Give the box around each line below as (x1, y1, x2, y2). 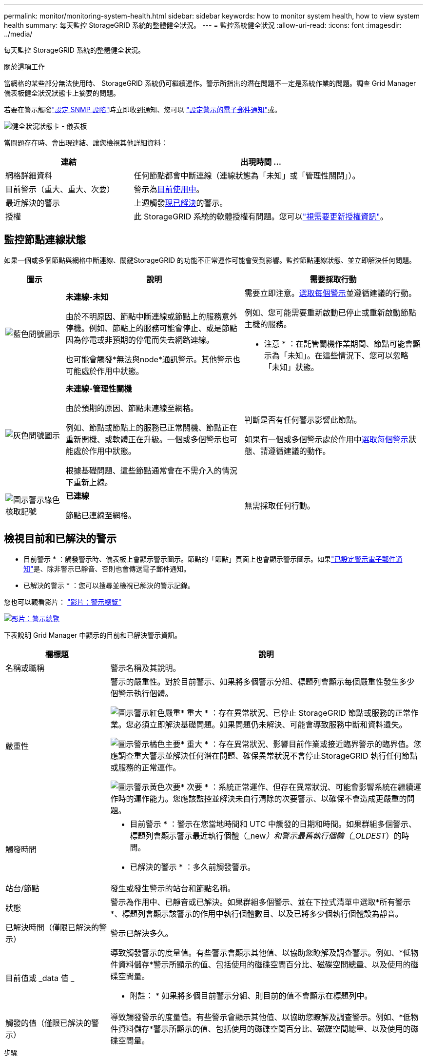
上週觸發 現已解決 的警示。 (134, 198, 228, 208)
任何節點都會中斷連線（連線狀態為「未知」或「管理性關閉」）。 (134, 171, 360, 180)
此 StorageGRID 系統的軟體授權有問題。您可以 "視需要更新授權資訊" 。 (134, 212, 388, 221)
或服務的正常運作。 (110, 762, 181, 772)
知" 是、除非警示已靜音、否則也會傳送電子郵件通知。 (23, 564, 191, 573)
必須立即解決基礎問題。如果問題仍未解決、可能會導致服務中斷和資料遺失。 (134, 719, 407, 729)
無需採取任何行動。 (244, 500, 315, 510)
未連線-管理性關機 (65, 383, 132, 393)
